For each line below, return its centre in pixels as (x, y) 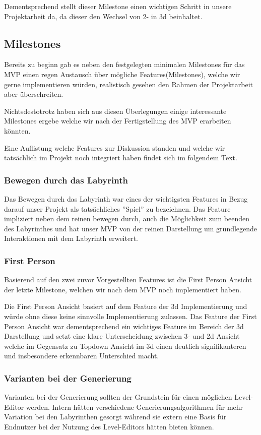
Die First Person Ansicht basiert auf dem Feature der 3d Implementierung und (126, 306)
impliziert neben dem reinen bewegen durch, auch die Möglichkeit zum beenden (127, 219)
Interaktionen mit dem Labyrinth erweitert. (71, 238)
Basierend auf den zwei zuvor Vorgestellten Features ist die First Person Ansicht (128, 279)
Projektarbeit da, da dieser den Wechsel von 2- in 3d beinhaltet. (103, 16)
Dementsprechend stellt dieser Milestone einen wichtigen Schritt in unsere (118, 6)
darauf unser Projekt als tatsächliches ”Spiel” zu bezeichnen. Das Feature (117, 208)
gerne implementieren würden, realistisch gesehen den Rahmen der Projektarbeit (129, 84)
